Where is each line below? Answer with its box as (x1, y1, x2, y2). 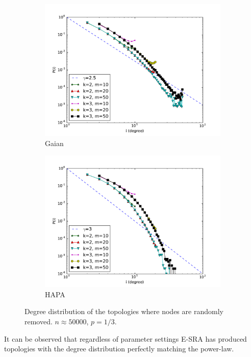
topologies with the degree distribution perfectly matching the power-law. (4, 343, 234, 354)
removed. (24, 316, 53, 326)
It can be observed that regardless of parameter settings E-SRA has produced (4, 333, 247, 344)
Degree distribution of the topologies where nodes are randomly (24, 306, 223, 317)
